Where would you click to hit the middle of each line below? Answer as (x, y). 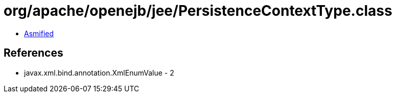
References (33, 53)
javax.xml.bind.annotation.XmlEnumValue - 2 (99, 72)
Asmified (39, 33)
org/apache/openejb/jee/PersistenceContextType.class (198, 11)
